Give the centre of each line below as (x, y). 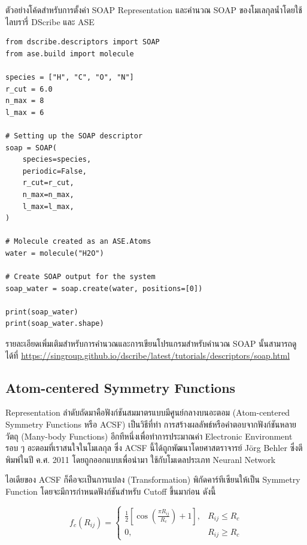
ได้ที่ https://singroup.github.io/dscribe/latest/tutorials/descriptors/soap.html (148, 355)
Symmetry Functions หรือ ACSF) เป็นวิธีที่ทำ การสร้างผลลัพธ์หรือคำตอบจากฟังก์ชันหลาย (151, 424)
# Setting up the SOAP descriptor (74, 136)
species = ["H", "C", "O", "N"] (70, 77)
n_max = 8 (25, 101)
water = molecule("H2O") (55, 253)
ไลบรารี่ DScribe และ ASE (50, 21)
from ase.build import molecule (70, 54)
